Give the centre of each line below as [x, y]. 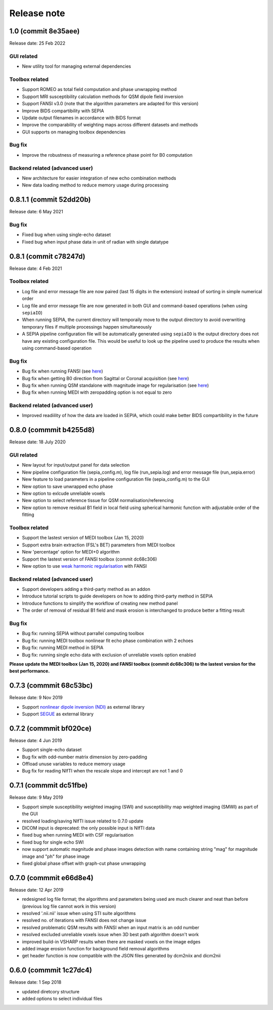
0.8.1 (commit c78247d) [47, 256]
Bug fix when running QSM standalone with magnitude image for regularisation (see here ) [116, 385]
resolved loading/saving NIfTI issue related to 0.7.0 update [83, 821]
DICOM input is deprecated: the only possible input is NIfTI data [88, 828]
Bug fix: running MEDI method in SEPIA [63, 648]
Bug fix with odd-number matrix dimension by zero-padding [85, 757]
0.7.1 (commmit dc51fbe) [49, 785]
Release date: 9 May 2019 [36, 797]
